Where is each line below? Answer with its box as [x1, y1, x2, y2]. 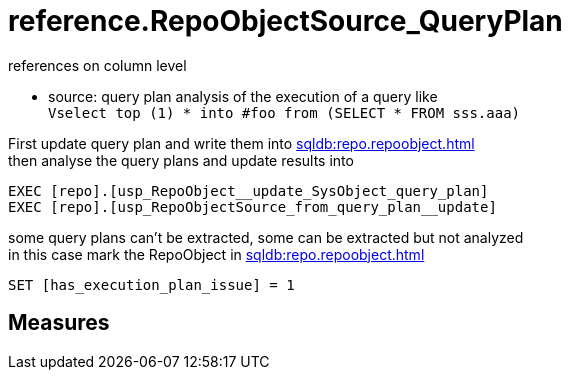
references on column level [8, 56, 187, 74]
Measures [8, 310, 110, 336]
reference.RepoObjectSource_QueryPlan [8, 4, 563, 38]
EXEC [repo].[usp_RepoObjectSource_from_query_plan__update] [8, 198, 497, 215]
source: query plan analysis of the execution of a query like [48, 87, 438, 105]
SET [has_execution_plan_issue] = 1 [8, 276, 295, 293]
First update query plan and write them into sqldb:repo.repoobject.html [8, 134, 475, 152]
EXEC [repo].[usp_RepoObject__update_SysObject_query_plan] [8, 182, 489, 199]
